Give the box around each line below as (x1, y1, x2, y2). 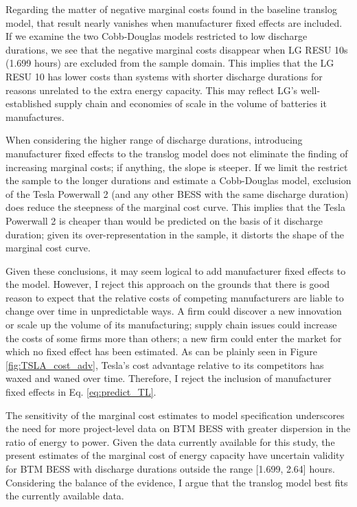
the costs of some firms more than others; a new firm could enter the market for (5, 330, 342, 345)
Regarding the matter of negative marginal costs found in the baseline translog (5, 2, 337, 16)
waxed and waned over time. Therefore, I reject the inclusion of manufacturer (5, 371, 332, 385)
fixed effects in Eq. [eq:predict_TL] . (5, 385, 157, 399)
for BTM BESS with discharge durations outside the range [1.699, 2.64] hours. (5, 462, 335, 475)
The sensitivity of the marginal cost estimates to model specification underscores (5, 407, 345, 422)
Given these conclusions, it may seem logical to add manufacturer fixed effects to (5, 263, 346, 278)
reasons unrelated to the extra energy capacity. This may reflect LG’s (5, 82, 298, 97)
